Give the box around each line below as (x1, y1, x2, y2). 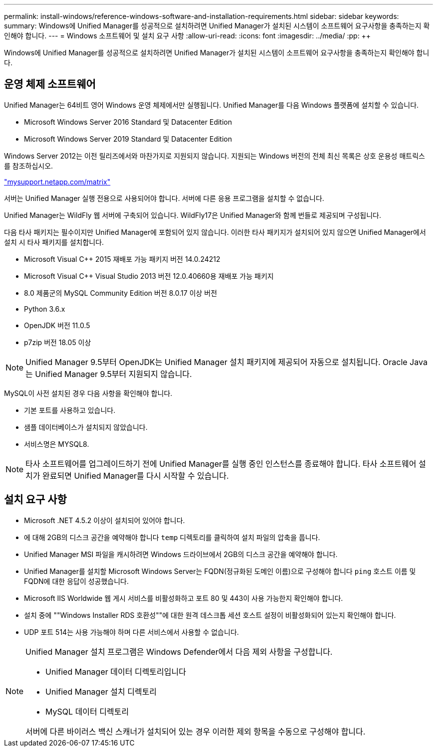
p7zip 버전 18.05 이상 (24, 338, 91, 347)
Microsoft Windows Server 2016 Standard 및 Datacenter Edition (24, 117, 232, 126)
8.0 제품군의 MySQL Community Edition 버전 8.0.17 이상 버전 (24, 288, 218, 297)
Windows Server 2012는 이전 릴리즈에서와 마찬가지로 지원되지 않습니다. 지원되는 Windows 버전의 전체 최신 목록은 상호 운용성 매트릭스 (4, 151, 425, 160)
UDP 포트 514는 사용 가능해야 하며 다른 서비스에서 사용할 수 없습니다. (24, 627, 239, 636)
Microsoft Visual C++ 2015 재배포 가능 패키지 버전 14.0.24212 (24, 254, 220, 263)
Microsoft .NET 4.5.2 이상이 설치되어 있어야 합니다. (24, 516, 185, 525)
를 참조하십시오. (4, 161, 53, 170)
